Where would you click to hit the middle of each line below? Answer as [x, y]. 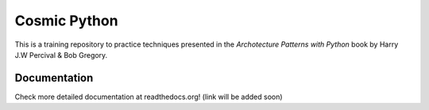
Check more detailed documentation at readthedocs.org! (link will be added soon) [149, 97]
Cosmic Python [66, 21]
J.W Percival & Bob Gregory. [61, 55]
